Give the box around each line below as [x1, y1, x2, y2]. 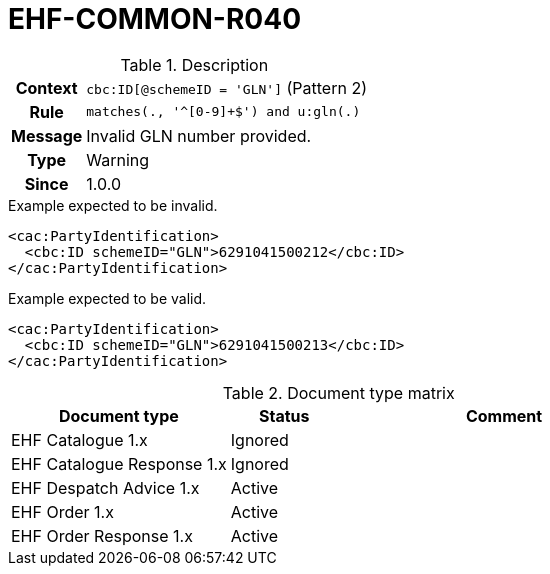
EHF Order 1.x [11, 501, 114, 522]
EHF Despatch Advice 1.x [11, 477, 200, 498]
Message [11, 125, 83, 146]
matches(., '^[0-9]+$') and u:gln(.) [86, 104, 361, 120]
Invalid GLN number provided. [86, 125, 312, 146]
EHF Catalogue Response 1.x [11, 453, 227, 474]
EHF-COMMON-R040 [8, 2, 302, 36]
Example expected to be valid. [8, 289, 207, 307]
